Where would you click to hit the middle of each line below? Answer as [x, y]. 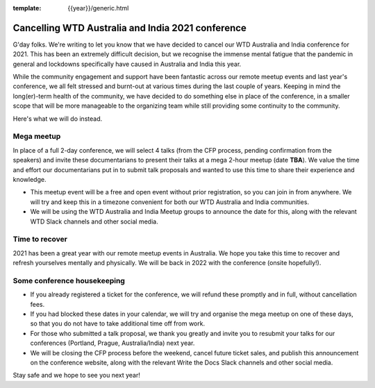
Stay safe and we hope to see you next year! [76, 376]
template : [27, 8]
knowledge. [30, 179]
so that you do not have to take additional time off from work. [117, 323]
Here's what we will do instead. [58, 119]
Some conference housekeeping [69, 280]
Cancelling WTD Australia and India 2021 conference [130, 28]
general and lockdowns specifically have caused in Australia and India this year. [127, 64]
